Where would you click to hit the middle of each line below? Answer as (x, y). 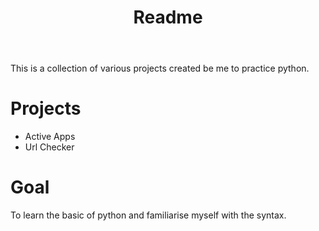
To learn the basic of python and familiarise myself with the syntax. (148, 215)
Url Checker (49, 147)
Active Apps (50, 137)
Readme (168, 17)
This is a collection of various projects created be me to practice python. (160, 68)
